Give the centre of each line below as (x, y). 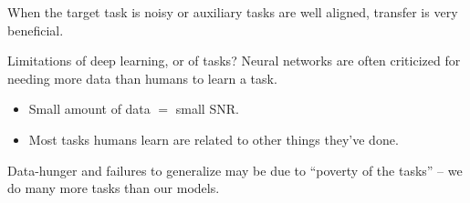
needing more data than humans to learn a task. (142, 78)
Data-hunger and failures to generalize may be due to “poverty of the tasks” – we (235, 170)
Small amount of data (89, 109)
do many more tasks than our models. (114, 188)
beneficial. (36, 30)
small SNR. (207, 109)
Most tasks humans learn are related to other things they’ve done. (214, 139)
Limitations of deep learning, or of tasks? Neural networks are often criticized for (234, 61)
